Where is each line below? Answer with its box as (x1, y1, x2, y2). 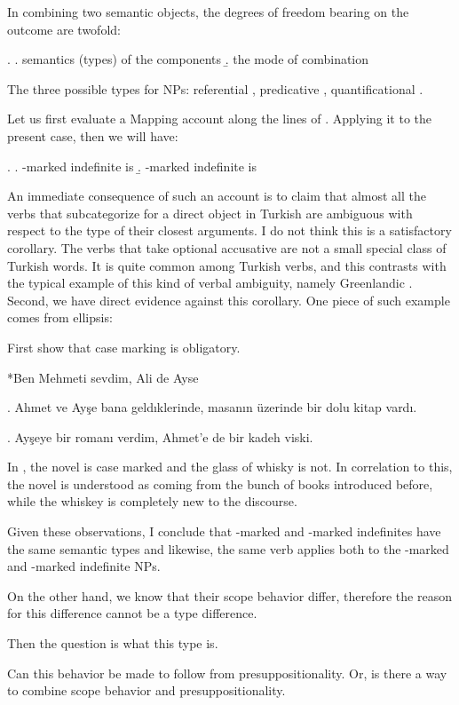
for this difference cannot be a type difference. (7, 604, 257, 622)
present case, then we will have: (7, 126, 178, 145)
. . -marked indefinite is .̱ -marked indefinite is (7, 156, 257, 175)
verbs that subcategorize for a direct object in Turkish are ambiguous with (7, 203, 413, 222)
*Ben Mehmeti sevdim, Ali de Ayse (7, 368, 199, 386)
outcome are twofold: (7, 20, 121, 38)
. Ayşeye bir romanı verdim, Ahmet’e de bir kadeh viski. (7, 427, 313, 446)
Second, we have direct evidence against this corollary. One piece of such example (7, 290, 450, 309)
